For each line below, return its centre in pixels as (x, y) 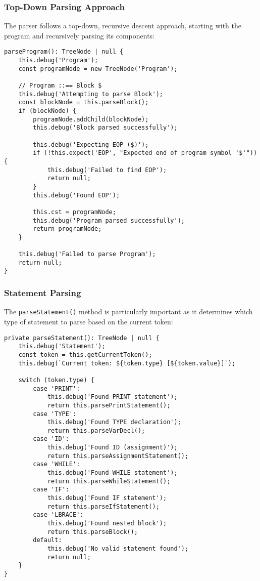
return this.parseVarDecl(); (96, 430)
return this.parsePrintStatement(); (109, 405)
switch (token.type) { (56, 380)
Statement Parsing (43, 293)
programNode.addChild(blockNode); (91, 119)
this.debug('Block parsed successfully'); (105, 128)
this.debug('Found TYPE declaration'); (114, 422)
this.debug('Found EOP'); (76, 195)
